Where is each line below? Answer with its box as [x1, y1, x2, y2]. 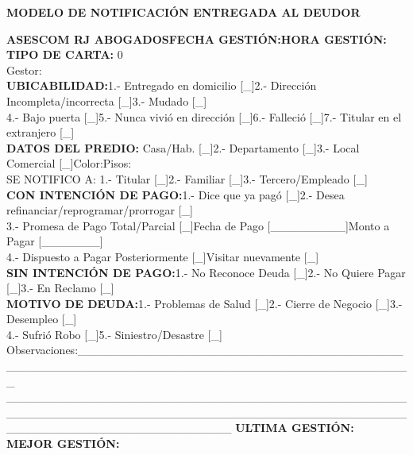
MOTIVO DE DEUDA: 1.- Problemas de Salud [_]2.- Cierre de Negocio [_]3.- [6, 295, 403, 311]
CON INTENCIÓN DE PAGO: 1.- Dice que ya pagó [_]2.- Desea [6, 186, 345, 202]
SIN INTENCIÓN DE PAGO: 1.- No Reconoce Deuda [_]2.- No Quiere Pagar [6, 264, 406, 280]
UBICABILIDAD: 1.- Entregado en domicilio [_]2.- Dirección [6, 77, 317, 94]
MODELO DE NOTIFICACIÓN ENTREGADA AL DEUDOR [6, 4, 361, 20]
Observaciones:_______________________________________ [6, 341, 403, 358]
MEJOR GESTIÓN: [6, 435, 120, 452]
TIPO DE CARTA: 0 [6, 46, 123, 63]
